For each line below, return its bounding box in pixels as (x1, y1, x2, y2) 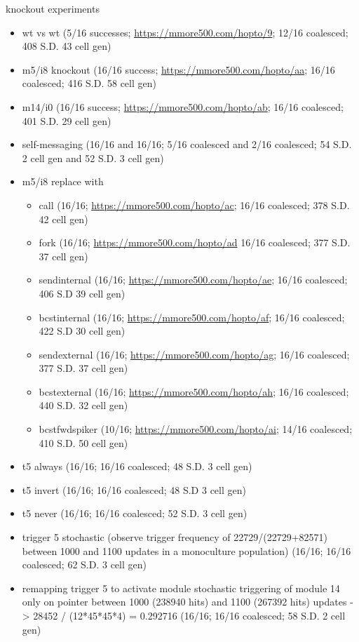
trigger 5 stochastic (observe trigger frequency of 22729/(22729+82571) (22, 530, 328, 544)
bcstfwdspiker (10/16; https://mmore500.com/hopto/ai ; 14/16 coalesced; (39, 422, 353, 436)
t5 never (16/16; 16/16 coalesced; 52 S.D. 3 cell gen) (22, 506, 248, 521)
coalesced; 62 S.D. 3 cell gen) (22, 557, 147, 572)
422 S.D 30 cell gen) (39, 323, 126, 338)
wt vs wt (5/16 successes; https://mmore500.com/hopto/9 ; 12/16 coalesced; (22, 25, 348, 39)
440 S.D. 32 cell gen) (39, 398, 128, 413)
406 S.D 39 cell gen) (39, 286, 126, 300)
